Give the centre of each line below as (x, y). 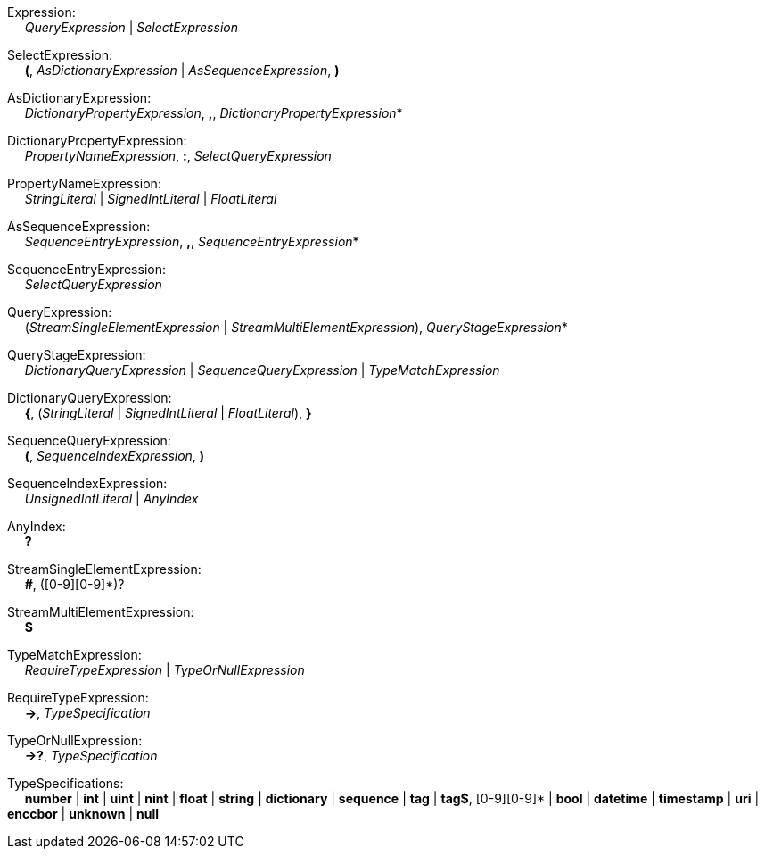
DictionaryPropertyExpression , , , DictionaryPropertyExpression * (214, 113)
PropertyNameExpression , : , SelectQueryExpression (178, 156)
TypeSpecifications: (66, 783)
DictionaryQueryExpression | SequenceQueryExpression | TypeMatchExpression (262, 370)
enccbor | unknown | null (83, 814)
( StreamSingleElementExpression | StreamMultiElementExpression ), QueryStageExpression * (296, 327)
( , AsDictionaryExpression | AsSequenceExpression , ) (182, 70)
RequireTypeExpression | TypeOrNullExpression (165, 670)
